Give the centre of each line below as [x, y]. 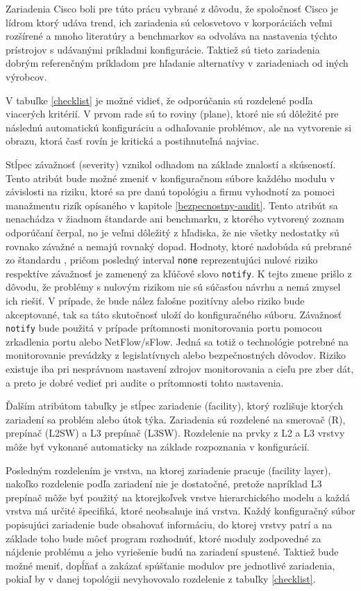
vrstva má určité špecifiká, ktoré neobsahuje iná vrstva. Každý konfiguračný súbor [180, 511]
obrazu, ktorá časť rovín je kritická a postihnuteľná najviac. [133, 141]
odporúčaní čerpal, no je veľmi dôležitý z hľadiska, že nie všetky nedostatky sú [173, 232]
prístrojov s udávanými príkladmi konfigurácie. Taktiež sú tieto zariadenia [163, 49]
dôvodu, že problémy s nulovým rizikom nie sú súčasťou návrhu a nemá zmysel [173, 287]
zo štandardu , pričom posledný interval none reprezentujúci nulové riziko [162, 260]
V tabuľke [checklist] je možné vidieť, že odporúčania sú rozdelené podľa [159, 100]
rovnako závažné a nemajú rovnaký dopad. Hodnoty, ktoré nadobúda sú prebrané [179, 246]
